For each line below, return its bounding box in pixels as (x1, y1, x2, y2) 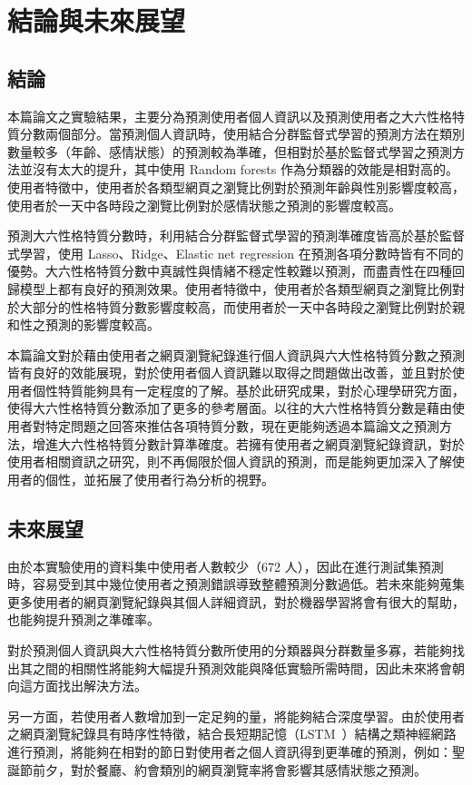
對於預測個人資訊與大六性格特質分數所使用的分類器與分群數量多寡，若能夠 (7, 641, 452, 660)
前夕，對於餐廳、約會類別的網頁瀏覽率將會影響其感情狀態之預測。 (32, 760, 427, 779)
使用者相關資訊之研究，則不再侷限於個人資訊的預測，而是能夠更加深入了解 (7, 452, 452, 471)
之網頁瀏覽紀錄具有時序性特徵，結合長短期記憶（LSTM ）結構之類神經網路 (7, 724, 457, 743)
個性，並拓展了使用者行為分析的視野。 (44, 469, 274, 488)
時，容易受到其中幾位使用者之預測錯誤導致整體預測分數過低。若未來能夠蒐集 (7, 574, 465, 594)
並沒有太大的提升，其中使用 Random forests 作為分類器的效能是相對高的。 (19, 160, 458, 179)
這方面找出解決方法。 (19, 676, 147, 695)
